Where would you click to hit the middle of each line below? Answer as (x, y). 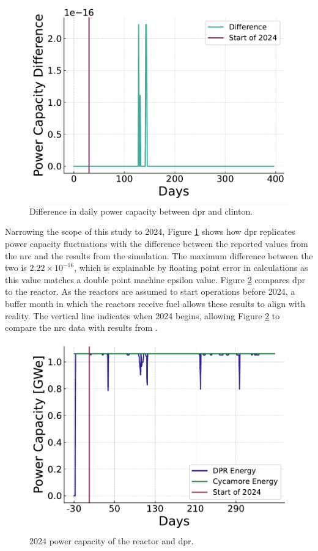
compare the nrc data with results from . (81, 327)
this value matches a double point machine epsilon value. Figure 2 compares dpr (155, 279)
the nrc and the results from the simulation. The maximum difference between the (159, 255)
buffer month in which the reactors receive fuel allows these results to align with (155, 304)
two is (16, 268)
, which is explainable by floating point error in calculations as (191, 268)
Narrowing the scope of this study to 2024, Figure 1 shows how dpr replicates (150, 231)
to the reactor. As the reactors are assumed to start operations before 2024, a (150, 291)
